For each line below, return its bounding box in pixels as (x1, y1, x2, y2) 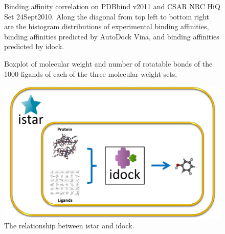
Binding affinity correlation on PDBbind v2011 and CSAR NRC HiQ (4, 1, 220, 11)
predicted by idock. (4, 41, 64, 52)
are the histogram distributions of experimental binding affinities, (4, 21, 209, 32)
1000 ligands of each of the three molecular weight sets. (4, 68, 177, 79)
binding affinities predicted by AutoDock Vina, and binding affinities (4, 31, 219, 41)
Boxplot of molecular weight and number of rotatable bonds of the (4, 58, 213, 69)
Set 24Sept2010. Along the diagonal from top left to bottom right (4, 11, 210, 22)
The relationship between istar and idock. (4, 220, 134, 231)
